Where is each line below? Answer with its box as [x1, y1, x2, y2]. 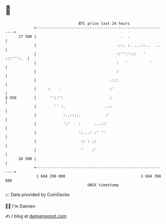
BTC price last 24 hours [79, 21, 130, 26]
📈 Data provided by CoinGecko [5, 192, 70, 198]
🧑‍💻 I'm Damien [5, 203, 36, 209]
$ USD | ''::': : [5, 95, 112, 100]
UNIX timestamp [87, 182, 119, 188]
